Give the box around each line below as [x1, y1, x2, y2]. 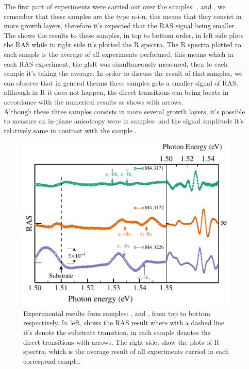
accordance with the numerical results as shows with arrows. [4, 96, 183, 106]
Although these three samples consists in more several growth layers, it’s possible [4, 106, 245, 116]
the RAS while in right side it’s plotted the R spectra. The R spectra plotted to [4, 39, 241, 50]
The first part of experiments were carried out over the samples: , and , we [4, 1, 226, 11]
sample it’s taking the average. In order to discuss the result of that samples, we [4, 68, 243, 78]
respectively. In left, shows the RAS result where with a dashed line [23, 317, 225, 328]
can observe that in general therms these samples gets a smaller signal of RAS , [4, 77, 238, 88]
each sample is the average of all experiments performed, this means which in [4, 49, 233, 59]
